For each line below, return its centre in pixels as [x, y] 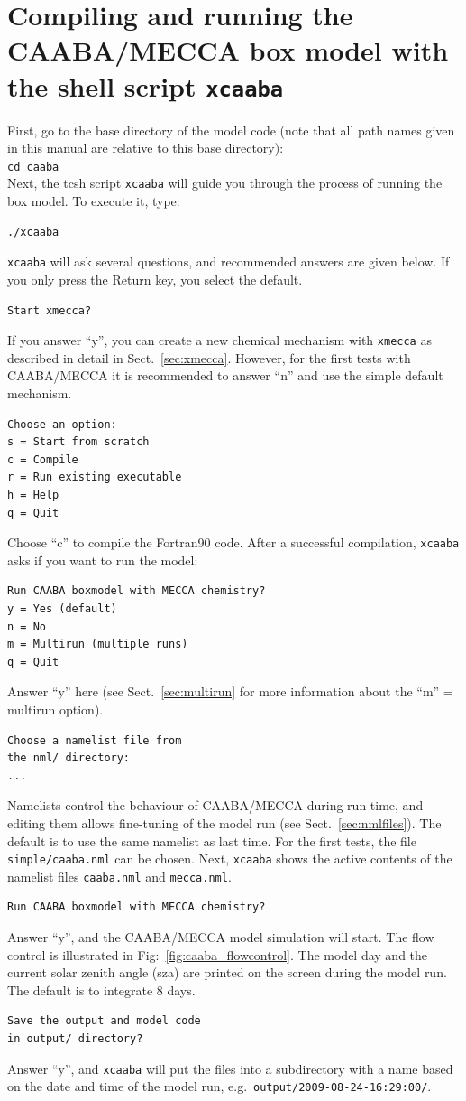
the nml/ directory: [69, 758]
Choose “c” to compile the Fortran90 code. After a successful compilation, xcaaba [233, 542]
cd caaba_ [37, 167]
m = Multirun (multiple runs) [98, 644]
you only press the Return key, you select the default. [155, 279]
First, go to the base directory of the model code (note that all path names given [231, 130]
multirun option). [55, 709]
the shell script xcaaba [146, 85]
